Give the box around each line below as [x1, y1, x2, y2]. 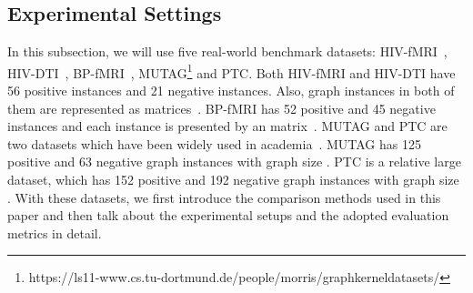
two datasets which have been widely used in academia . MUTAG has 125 [7, 134, 421, 153]
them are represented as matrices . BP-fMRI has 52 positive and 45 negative [7, 98, 436, 117]
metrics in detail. [7, 223, 102, 242]
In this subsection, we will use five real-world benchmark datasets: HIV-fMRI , [7, 42, 448, 61]
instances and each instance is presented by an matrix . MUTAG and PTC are [7, 116, 448, 136]
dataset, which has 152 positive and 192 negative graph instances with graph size [7, 170, 459, 189]
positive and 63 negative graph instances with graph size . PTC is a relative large [7, 152, 461, 171]
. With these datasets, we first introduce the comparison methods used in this [7, 187, 441, 207]
